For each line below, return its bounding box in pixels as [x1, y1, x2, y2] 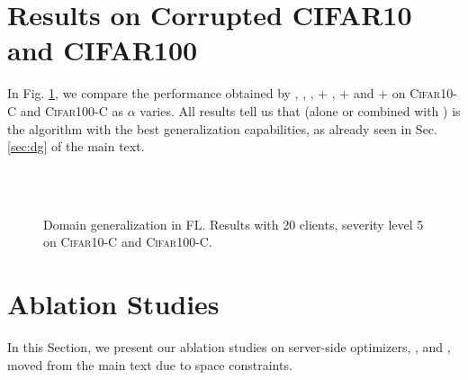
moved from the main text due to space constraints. [7, 355, 292, 374]
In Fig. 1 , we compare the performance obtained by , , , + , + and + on [7, 84, 406, 103]
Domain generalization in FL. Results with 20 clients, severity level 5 [43, 214, 424, 233]
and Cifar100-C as [20, 101, 123, 120]
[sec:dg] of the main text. [7, 137, 145, 156]
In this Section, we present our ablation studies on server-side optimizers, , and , [7, 338, 451, 357]
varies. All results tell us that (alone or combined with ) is [139, 101, 461, 120]
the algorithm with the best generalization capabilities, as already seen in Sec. [7, 119, 437, 138]
